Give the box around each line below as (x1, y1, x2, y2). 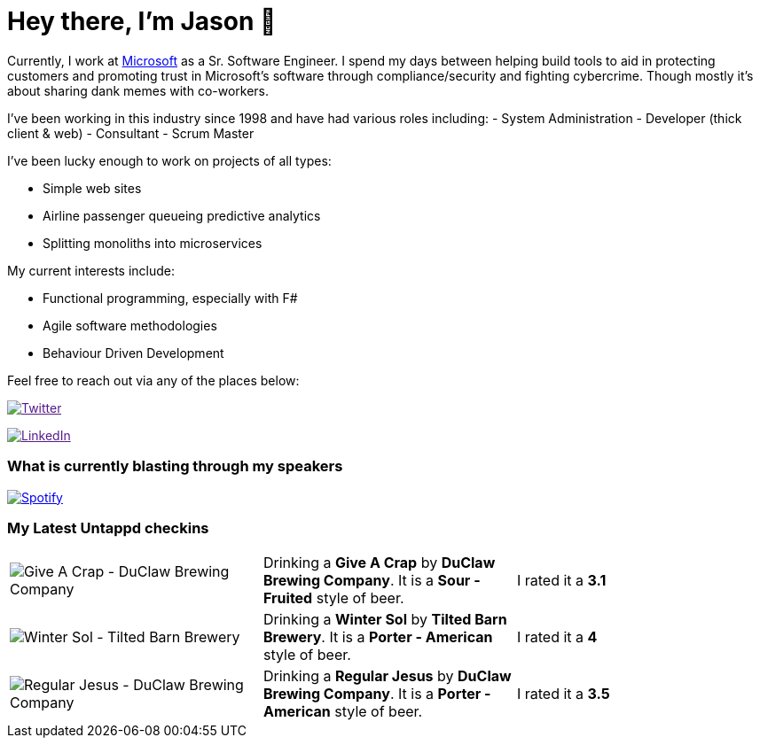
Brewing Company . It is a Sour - (262, 571, 481, 590)
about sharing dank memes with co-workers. (7, 82, 270, 98)
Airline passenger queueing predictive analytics (43, 207, 321, 223)
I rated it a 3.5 (516, 685, 610, 703)
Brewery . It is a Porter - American (262, 628, 493, 647)
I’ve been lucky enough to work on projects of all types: (7, 152, 332, 168)
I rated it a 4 (516, 628, 598, 647)
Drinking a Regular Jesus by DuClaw (262, 667, 512, 686)
